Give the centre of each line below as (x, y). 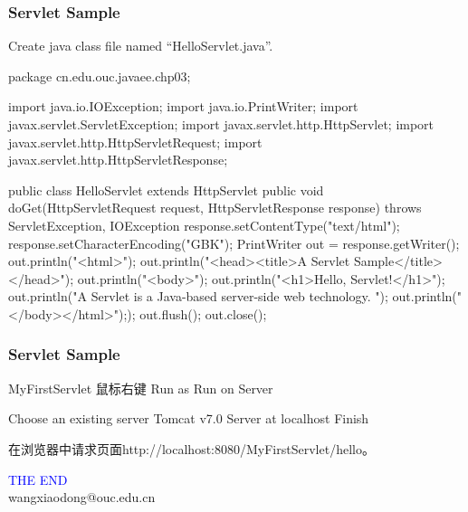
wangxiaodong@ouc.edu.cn (82, 497)
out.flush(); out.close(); (203, 313)
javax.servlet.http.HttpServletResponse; (118, 160)
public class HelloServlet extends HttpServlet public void (166, 190)
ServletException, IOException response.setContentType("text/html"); (204, 225)
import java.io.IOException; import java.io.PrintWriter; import (183, 106)
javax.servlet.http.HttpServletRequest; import (135, 142)
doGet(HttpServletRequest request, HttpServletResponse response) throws (215, 208)
